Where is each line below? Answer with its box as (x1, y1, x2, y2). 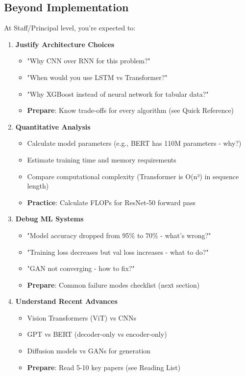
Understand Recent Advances (15, 296, 118, 306)
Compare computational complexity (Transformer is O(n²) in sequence (27, 171, 239, 181)
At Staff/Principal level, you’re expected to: (4, 23, 136, 33)
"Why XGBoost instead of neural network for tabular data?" (27, 88, 209, 99)
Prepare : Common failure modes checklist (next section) (27, 279, 200, 290)
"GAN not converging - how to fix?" (27, 263, 135, 273)
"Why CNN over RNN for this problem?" (27, 55, 150, 66)
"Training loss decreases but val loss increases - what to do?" (27, 246, 209, 257)
